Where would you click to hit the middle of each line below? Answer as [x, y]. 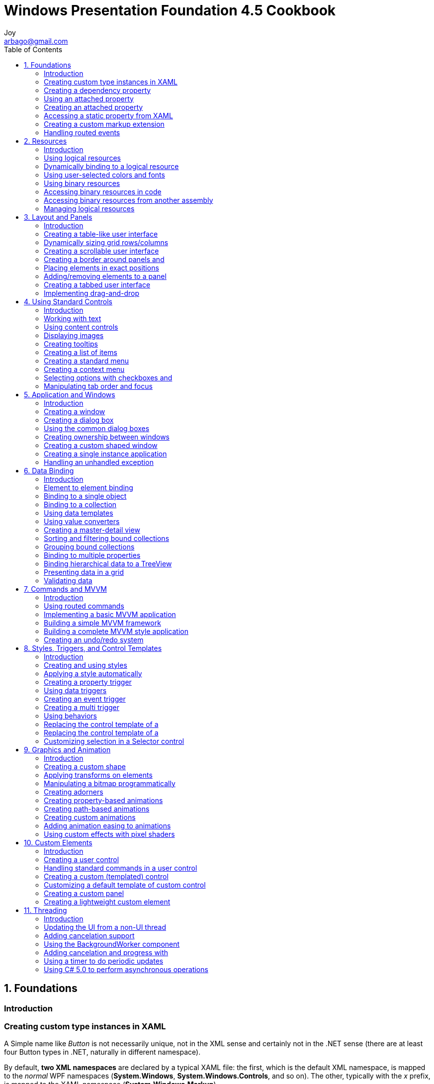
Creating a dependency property [97, 90]
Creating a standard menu [87, 361]
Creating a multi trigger [82, 707]
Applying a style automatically [93, 673]
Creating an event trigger [85, 699]
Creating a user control [82, 859]
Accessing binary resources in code [103, 191]
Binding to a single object [85, 496]
